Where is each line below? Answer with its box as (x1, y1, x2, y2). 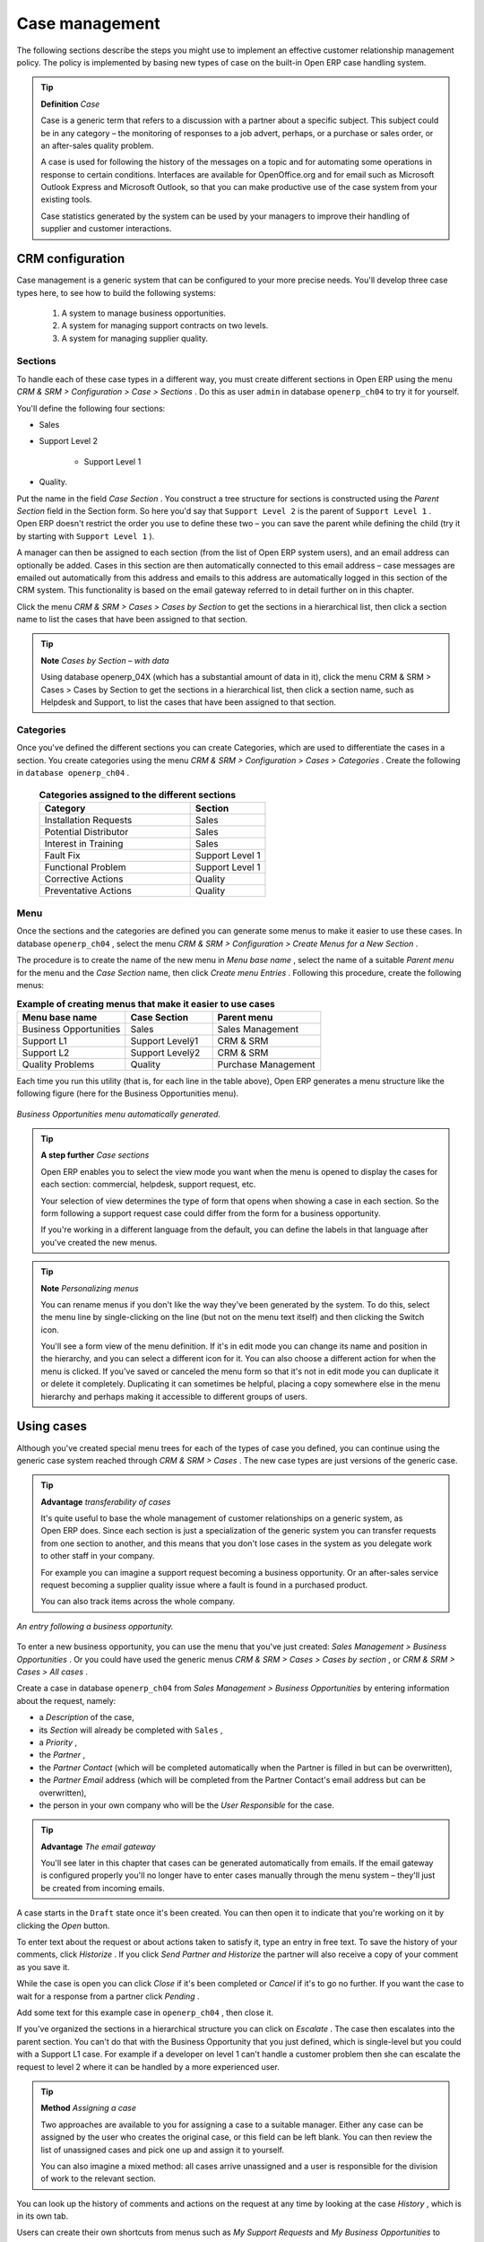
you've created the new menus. (40, 1237, 158, 1247)
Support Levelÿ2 (130, 1046, 201, 1058)
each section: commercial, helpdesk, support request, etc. (40, 1179, 256, 1190)
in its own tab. (16, 2211, 69, 2221)
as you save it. (16, 1961, 71, 1972)
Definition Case (40, 99, 100, 109)
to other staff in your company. (40, 1551, 155, 1561)
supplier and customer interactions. (40, 223, 172, 234)
